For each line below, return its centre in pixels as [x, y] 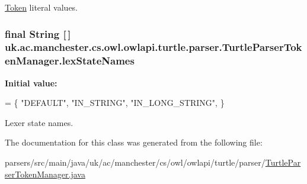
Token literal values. [41, 7]
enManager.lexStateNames [70, 61]
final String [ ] [38, 33]
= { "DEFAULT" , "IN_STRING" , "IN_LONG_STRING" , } [115, 103]
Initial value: [31, 83]
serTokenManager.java [45, 174]
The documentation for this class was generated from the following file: [134, 142]
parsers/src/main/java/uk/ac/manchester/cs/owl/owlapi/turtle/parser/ [135, 162]
